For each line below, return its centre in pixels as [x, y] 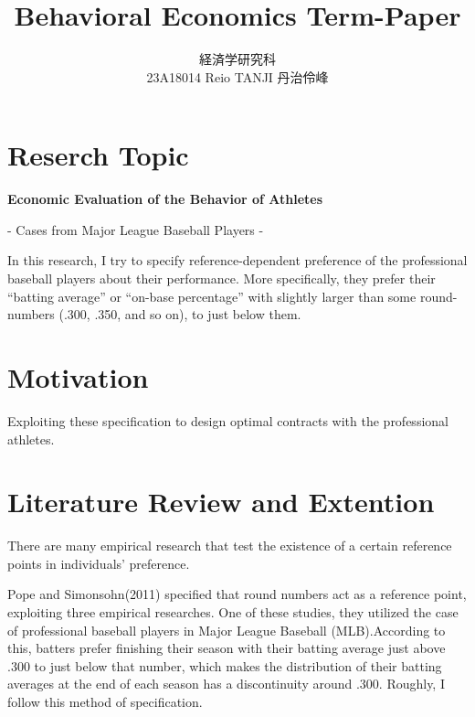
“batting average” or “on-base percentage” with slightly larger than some [212, 296]
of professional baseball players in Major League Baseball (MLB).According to [227, 630]
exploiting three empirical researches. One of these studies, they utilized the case [233, 612]
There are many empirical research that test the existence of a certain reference [230, 546]
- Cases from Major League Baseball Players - [136, 229]
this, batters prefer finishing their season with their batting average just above [227, 648]
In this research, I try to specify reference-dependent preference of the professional [237, 260]
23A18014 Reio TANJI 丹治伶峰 [237, 76]
